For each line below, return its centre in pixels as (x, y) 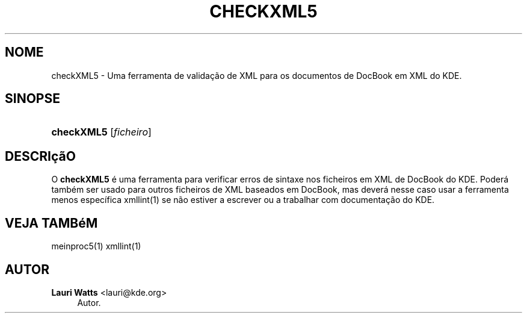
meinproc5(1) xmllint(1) (96, 246)
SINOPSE (32, 99)
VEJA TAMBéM (51, 223)
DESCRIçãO (40, 156)
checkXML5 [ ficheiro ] (101, 132)
